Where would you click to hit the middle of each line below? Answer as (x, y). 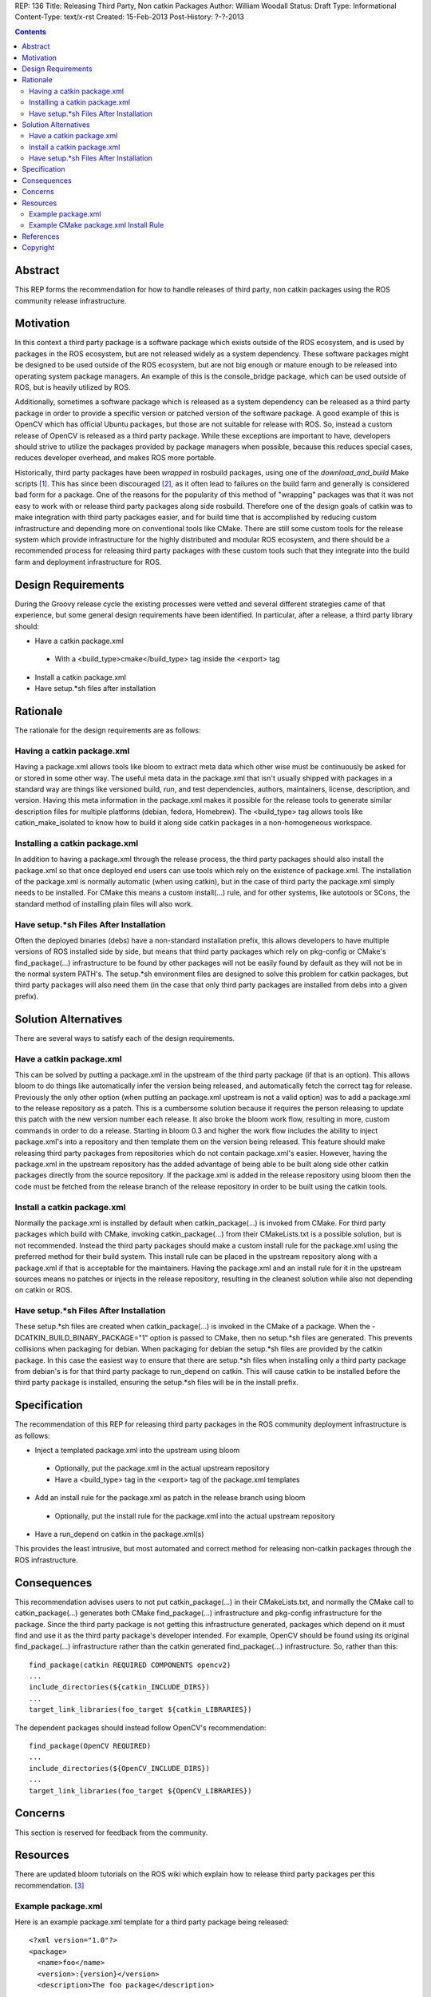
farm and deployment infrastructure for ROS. (88, 562)
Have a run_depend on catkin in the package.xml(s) (119, 1534)
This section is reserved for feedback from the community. (111, 1832)
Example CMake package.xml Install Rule (97, 225)
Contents (31, 31)
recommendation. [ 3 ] (49, 1885)
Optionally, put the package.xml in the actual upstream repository (162, 1468)
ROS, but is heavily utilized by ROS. (73, 387)
